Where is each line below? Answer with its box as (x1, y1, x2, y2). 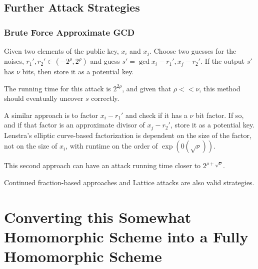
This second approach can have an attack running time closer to (4, 160, 201, 171)
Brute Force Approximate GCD (4, 26, 135, 38)
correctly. (91, 93, 119, 103)
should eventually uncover (4, 93, 83, 103)
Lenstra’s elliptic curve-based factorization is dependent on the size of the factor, (4, 129, 251, 140)
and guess (90, 56, 120, 66)
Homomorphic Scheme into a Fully (4, 226, 248, 246)
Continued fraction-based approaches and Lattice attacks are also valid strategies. (4, 177, 254, 187)
